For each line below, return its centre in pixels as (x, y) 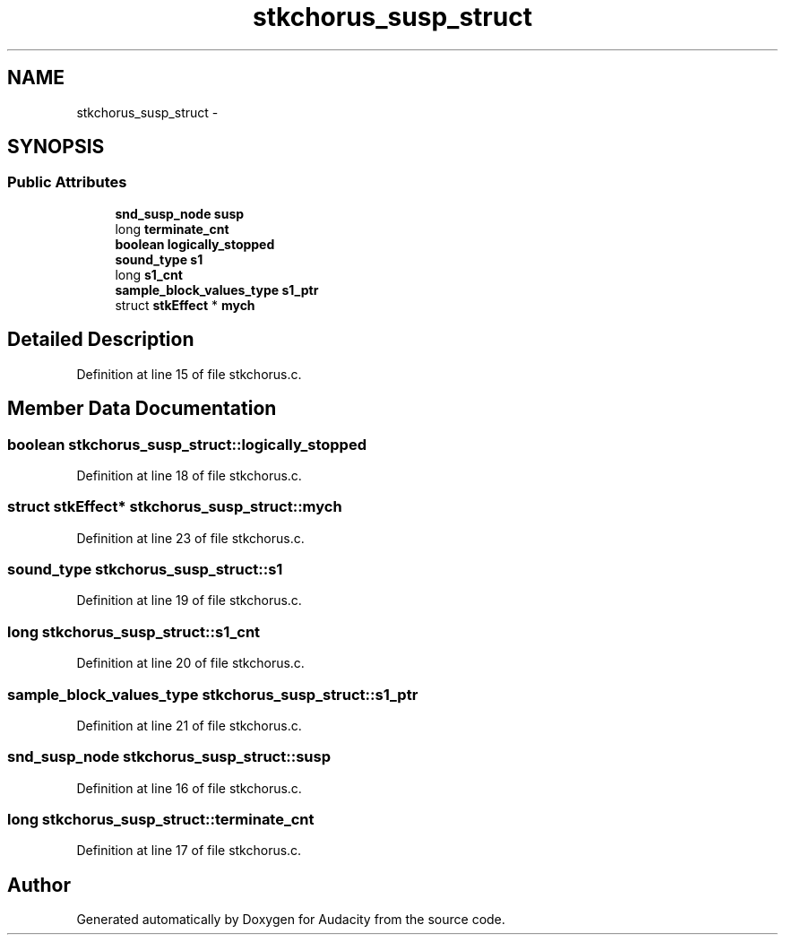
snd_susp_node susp (180, 213)
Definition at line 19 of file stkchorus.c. (189, 601)
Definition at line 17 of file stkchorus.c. (189, 851)
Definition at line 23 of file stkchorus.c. (190, 538)
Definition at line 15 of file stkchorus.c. (189, 374)
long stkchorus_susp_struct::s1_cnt (134, 631)
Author (39, 885)
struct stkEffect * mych (185, 305)
